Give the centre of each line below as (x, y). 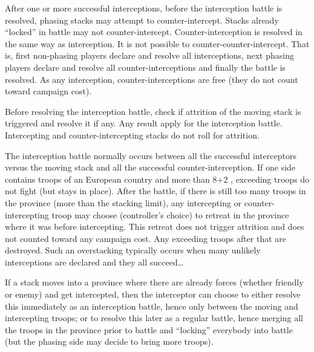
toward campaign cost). (48, 91)
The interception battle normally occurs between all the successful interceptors (151, 155)
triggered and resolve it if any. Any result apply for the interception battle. (144, 123)
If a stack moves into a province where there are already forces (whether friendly (154, 282)
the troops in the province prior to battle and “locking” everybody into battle (149, 329)
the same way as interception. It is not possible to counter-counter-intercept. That (157, 43)
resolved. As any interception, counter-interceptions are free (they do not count (152, 79)
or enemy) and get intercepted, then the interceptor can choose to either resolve (153, 294)
